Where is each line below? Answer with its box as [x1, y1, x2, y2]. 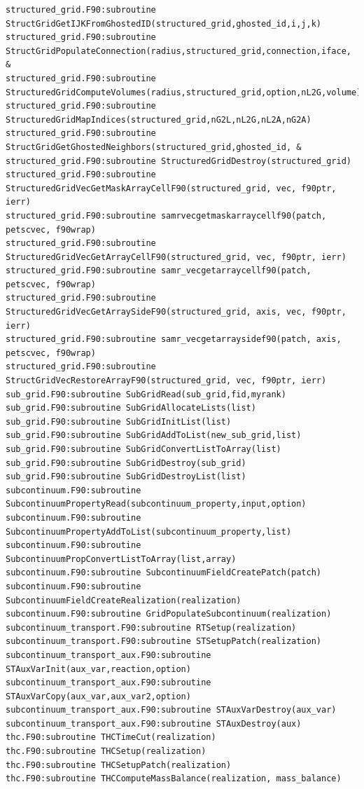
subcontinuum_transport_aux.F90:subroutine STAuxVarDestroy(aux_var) [6, 705, 337, 715]
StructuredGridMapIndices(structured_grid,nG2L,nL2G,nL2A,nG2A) [6, 114, 311, 125]
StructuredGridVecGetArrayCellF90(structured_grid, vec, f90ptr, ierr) [6, 252, 346, 262]
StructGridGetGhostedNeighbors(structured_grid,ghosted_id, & [6, 142, 302, 152]
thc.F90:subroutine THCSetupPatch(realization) [6, 760, 232, 770]
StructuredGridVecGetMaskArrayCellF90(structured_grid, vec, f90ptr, [6, 183, 337, 193]
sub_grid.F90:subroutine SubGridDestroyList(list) [6, 472, 246, 482]
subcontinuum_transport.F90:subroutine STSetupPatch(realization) [6, 636, 322, 647]
